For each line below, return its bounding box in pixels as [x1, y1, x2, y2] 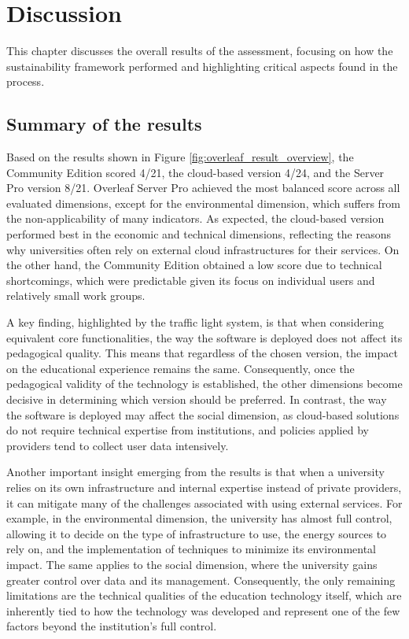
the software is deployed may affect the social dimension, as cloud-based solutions [6, 406, 400, 423]
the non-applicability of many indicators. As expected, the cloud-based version [6, 210, 385, 227]
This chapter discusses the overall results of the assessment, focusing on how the [6, 42, 393, 59]
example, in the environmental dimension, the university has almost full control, [6, 510, 392, 526]
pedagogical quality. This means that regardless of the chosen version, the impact [6, 345, 398, 361]
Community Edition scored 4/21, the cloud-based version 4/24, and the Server [6, 164, 385, 180]
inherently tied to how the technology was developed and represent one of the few [6, 602, 400, 619]
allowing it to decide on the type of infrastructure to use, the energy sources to [6, 525, 387, 541]
